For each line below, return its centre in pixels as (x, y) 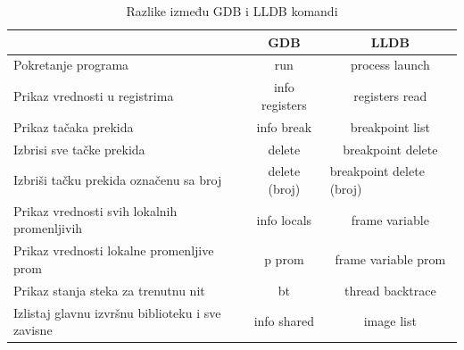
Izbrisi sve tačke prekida (79, 149)
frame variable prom (390, 259)
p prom (284, 259)
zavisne (33, 330)
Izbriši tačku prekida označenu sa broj (118, 180)
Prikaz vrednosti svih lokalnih (95, 210)
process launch (390, 65)
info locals (284, 219)
